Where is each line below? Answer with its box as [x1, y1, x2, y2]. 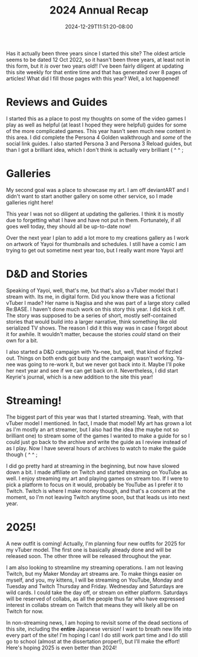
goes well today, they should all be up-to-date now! [6, 223, 131, 230]
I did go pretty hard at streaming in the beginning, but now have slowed [6, 462, 180, 469]
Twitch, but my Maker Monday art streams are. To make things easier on [6, 570, 182, 577]
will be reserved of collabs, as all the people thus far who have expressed [6, 595, 185, 602]
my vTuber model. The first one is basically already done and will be [6, 546, 172, 553]
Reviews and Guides [6, 95, 108, 109]
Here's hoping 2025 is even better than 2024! [6, 644, 117, 651]
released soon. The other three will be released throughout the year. [6, 552, 172, 559]
